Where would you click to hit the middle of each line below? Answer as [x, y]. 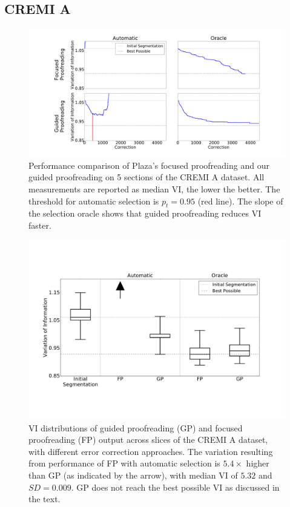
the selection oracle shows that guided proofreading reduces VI [145, 213]
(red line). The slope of [240, 201]
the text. [44, 499]
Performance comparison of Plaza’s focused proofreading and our [149, 165]
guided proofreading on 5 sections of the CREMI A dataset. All [147, 177]
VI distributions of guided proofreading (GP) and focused [136, 427]
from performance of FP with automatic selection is [124, 463]
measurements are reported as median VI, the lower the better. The [154, 188]
